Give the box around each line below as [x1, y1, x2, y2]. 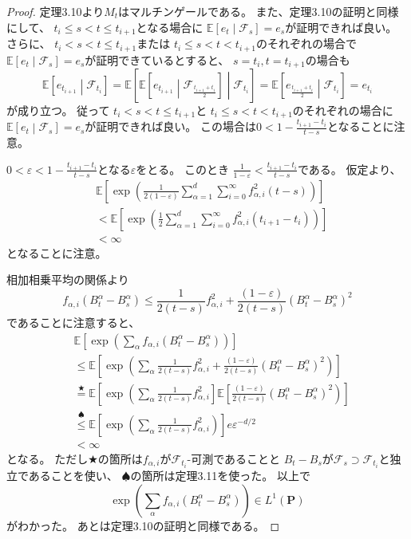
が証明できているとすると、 [85, 51, 230, 68]
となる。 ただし [6, 450, 89, 466]
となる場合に [136, 18, 204, 35]
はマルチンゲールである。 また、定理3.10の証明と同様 [118, 3, 399, 19]
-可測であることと [187, 450, 281, 466]
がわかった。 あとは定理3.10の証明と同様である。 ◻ [6, 517, 280, 533]
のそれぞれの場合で [256, 35, 358, 52]
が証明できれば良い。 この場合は [85, 118, 257, 135]
